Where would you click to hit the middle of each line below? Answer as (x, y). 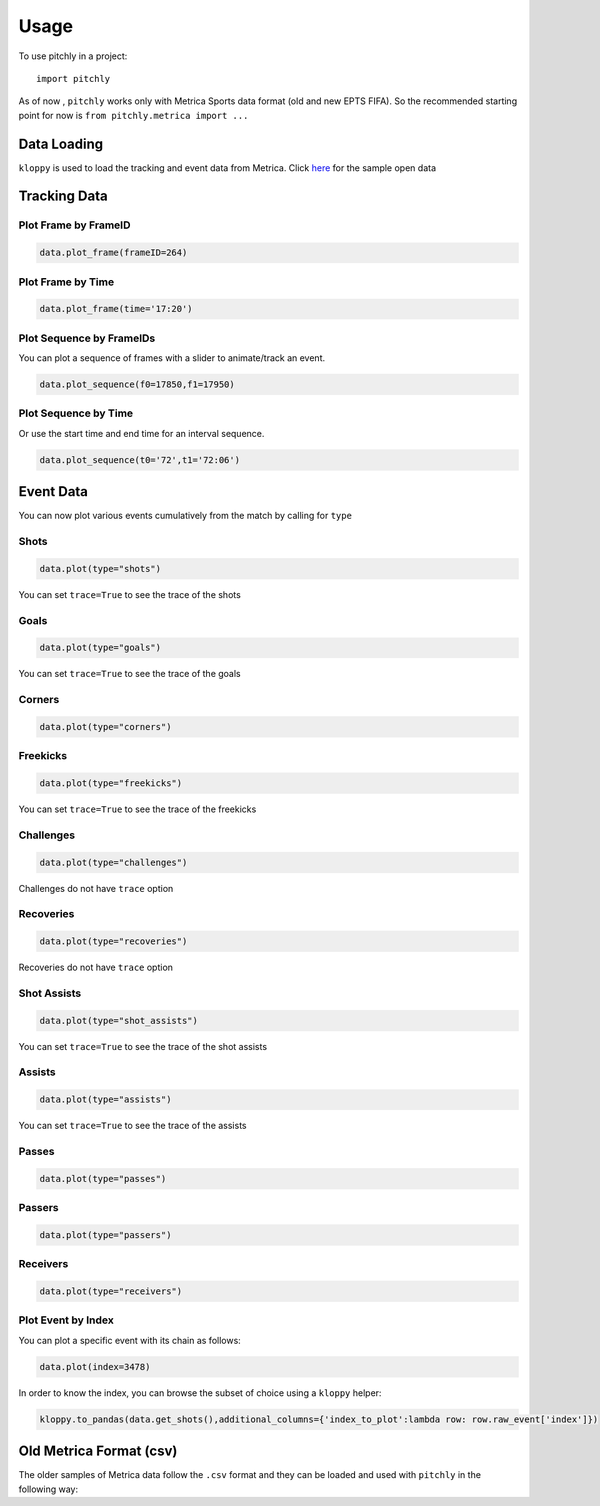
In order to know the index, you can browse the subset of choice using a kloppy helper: (200, 1392)
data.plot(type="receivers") (111, 1291)
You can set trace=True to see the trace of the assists (132, 1126)
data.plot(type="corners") (105, 726)
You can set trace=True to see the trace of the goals (129, 674)
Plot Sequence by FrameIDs (87, 338)
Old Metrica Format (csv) (98, 1451)
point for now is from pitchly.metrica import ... (133, 115)
